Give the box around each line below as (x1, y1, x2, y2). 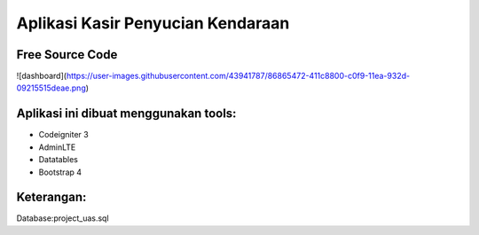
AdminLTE (38, 142, 76, 153)
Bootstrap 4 (38, 167, 82, 177)
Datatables (38, 154, 79, 165)
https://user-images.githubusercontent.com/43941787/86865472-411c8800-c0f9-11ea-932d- (66, 71, 411, 82)
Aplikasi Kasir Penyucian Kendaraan (16, 13, 290, 33)
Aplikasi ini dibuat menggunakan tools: (16, 106, 237, 121)
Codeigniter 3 (38, 129, 89, 140)
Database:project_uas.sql (16, 213, 110, 223)
